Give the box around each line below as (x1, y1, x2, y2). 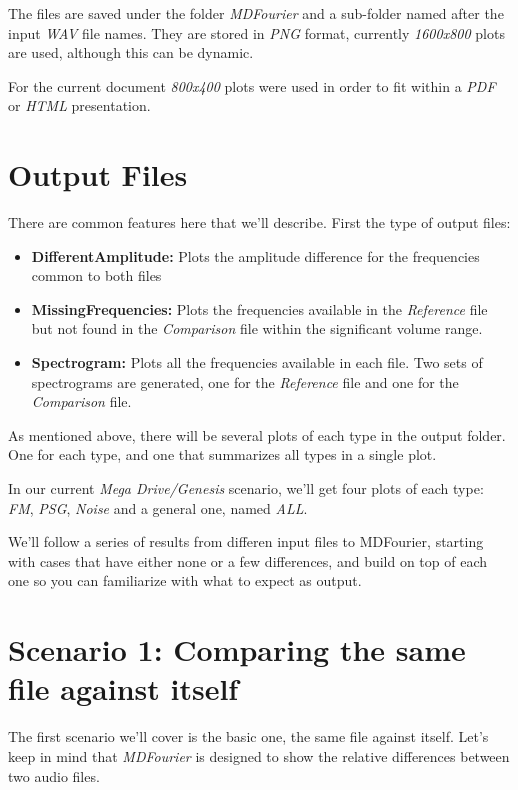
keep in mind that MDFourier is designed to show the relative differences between (8, 745, 510, 766)
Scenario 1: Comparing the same (8, 629, 466, 670)
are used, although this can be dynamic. (8, 42, 254, 63)
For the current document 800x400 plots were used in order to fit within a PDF (8, 75, 496, 96)
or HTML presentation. (8, 95, 151, 116)
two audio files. (8, 765, 100, 786)
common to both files (31, 265, 162, 286)
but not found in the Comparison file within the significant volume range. (31, 318, 483, 339)
